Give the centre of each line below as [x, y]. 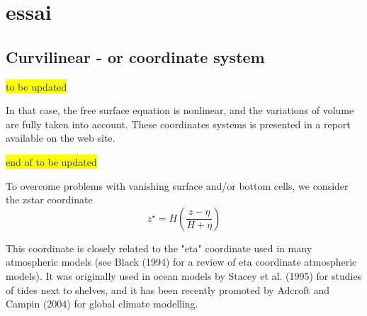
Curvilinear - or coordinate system [135, 56]
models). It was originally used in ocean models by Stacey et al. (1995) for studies [184, 275]
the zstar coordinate [49, 199]
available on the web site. [61, 138]
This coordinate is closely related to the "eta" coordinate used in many [159, 248]
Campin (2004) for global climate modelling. [102, 304]
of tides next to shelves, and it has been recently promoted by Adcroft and [168, 289]
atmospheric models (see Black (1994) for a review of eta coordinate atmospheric [181, 262]
